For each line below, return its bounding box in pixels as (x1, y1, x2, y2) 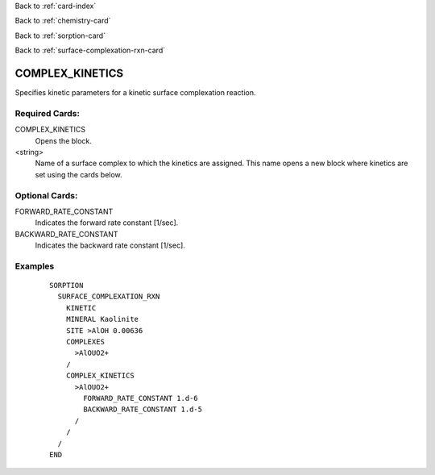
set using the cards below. (35, 169, 122, 179)
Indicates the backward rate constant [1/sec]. (35, 240, 185, 250)
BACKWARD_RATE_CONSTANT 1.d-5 (83, 405, 203, 415)
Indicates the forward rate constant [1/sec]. (35, 218, 179, 227)
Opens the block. (35, 135, 93, 145)
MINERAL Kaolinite (65, 315, 139, 324)
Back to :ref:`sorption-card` (14, 31, 106, 40)
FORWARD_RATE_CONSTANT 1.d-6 (83, 394, 199, 402)
